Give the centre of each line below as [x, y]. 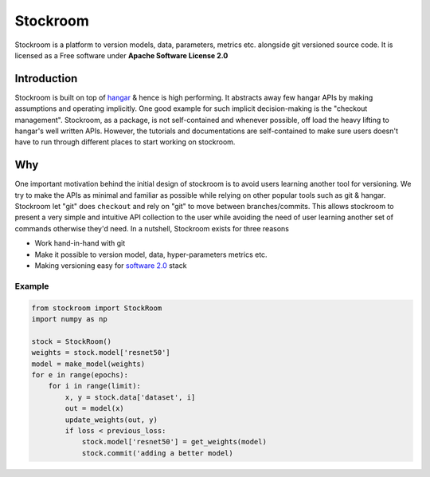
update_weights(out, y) [111, 420]
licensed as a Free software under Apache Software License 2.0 [121, 55]
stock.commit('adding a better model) [158, 453]
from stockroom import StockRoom [97, 308]
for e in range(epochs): [80, 375]
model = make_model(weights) [88, 364]
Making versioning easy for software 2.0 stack [111, 266]
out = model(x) [95, 408]
